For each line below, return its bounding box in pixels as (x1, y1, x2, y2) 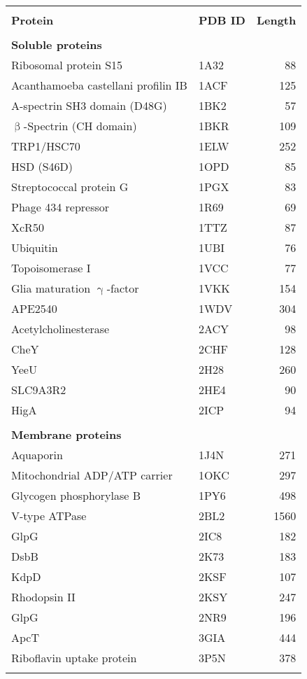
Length (256, 12, 297, 28)
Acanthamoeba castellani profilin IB (11, 77, 187, 93)
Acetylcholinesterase (11, 321, 110, 337)
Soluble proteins (11, 36, 102, 52)
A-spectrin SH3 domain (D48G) (11, 97, 167, 113)
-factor (106, 280, 139, 296)
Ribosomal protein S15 (11, 57, 123, 73)
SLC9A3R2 (11, 381, 66, 398)
